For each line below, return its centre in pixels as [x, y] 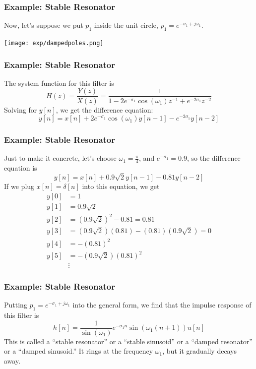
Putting [16, 305]
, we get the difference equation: [104, 109]
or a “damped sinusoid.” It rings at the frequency [79, 351]
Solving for [21, 109]
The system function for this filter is [59, 83]
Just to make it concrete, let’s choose [60, 158]
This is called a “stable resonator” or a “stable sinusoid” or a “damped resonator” [128, 341]
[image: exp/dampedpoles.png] [54, 43]
